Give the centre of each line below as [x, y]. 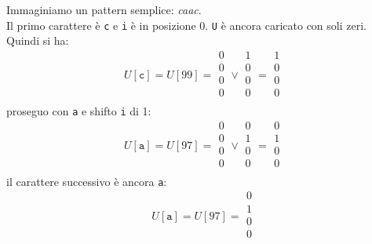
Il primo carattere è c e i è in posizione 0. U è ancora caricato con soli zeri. [186, 25]
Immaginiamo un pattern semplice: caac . [104, 9]
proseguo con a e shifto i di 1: [79, 111]
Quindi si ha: [38, 40]
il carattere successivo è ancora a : [87, 181]
